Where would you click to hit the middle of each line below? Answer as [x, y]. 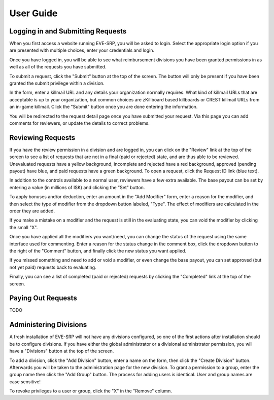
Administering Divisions [48, 325]
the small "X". [24, 227]
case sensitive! [25, 381]
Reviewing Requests [42, 138]
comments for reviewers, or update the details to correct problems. [79, 123]
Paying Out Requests [43, 298]
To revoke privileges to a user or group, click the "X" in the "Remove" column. [91, 391]
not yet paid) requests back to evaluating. [53, 267]
